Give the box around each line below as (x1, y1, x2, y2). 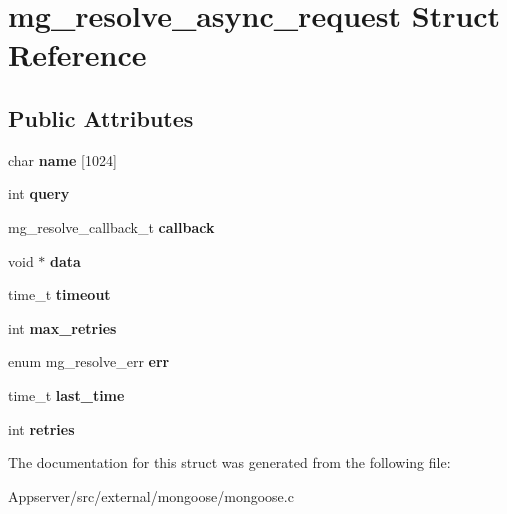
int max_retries (8, 317, 117, 338)
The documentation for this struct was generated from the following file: (8, 452, 451, 473)
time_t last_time (8, 384, 125, 405)
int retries (8, 418, 75, 439)
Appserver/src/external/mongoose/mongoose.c (8, 485, 294, 506)
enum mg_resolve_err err (8, 351, 170, 372)
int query (8, 183, 70, 204)
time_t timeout (8, 284, 111, 305)
